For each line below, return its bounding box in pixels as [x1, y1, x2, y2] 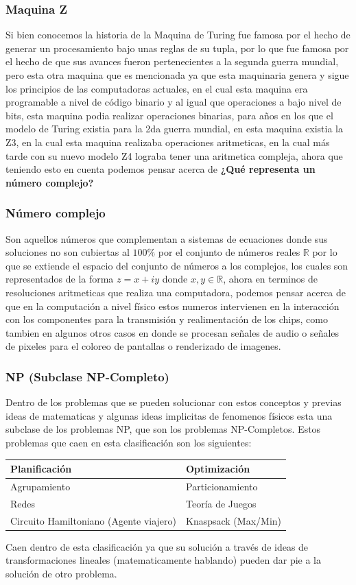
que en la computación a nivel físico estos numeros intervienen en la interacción [5, 298, 340, 313]
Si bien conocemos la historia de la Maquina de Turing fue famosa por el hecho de [5, 27, 351, 42]
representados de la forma [5, 272, 114, 286]
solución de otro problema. [5, 566, 117, 580]
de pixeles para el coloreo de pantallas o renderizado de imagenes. [5, 339, 281, 353]
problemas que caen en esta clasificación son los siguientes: [5, 435, 252, 449]
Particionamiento [186, 479, 258, 493]
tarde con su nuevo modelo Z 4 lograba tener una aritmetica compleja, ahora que [5, 148, 343, 163]
